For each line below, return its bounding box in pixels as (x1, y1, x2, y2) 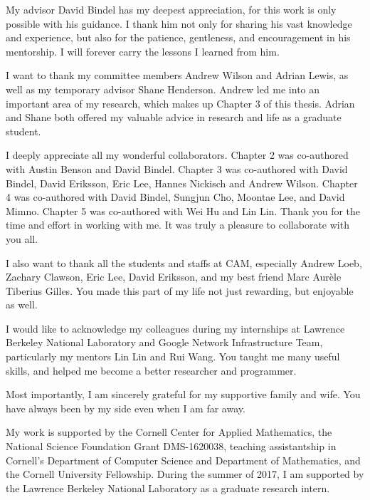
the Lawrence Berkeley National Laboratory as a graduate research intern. (6, 480, 330, 495)
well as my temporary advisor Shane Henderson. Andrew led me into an (6, 81, 320, 96)
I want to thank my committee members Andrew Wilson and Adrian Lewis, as (6, 68, 349, 83)
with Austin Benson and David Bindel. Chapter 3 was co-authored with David (6, 161, 348, 176)
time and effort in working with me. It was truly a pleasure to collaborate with (6, 217, 349, 232)
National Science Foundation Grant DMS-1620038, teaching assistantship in (6, 439, 337, 454)
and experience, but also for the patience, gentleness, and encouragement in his (6, 30, 351, 45)
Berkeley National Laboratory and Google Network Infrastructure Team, (6, 335, 323, 350)
